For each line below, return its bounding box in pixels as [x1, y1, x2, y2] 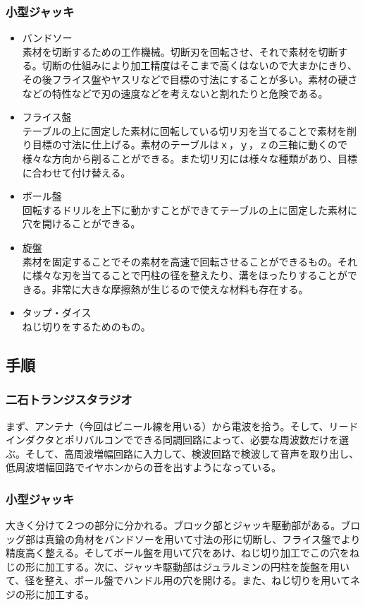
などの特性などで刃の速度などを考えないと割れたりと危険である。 [22, 85, 328, 100]
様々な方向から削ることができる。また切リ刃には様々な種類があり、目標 [22, 150, 357, 165]
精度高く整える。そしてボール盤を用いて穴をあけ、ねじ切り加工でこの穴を [6, 545, 350, 560]
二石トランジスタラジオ [6, 391, 132, 408]
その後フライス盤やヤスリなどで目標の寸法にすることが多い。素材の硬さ [22, 72, 358, 86]
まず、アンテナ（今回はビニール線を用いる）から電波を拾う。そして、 [6, 418, 329, 433]
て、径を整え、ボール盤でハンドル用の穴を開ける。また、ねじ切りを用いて [6, 573, 350, 588]
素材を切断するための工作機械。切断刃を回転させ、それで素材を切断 [22, 44, 338, 59]
